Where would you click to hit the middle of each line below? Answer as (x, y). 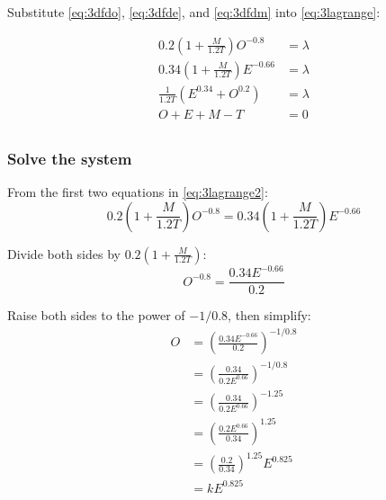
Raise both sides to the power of (96, 315)
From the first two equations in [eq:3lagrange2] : (138, 191)
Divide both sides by (64, 253)
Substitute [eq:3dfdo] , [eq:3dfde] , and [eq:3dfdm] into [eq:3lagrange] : (194, 12)
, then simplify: (269, 315)
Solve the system (70, 158)
